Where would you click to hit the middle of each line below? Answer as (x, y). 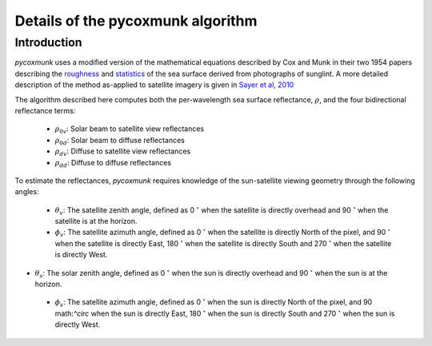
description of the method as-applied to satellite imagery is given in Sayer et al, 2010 (154, 85)
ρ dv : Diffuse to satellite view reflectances (123, 152)
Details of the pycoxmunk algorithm (136, 21)
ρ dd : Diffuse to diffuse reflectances (113, 163)
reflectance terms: (45, 110)
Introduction (48, 42)
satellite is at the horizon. (96, 221)
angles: (27, 192)
